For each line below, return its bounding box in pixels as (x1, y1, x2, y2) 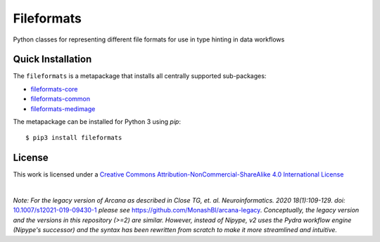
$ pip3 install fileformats (25, 134, 122, 142)
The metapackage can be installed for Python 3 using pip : (13, 117, 181, 126)
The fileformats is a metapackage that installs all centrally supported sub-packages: (13, 72, 267, 80)
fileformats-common (30, 95, 91, 103)
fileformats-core (30, 84, 78, 93)
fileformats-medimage (30, 104, 96, 113)
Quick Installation (13, 53, 92, 65)
